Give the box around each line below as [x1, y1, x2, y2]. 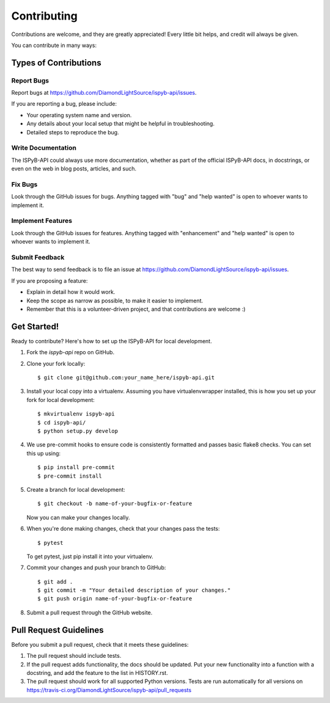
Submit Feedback [11, 253, 65, 262]
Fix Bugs [11, 180, 38, 189]
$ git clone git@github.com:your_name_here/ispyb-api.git [37, 374, 215, 381]
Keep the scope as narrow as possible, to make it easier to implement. [26, 297, 204, 304]
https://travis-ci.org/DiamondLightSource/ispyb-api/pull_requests [26, 686, 192, 693]
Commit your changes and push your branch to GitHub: [26, 564, 166, 571]
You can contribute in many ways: [11, 42, 97, 49]
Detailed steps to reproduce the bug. [26, 128, 119, 136]
